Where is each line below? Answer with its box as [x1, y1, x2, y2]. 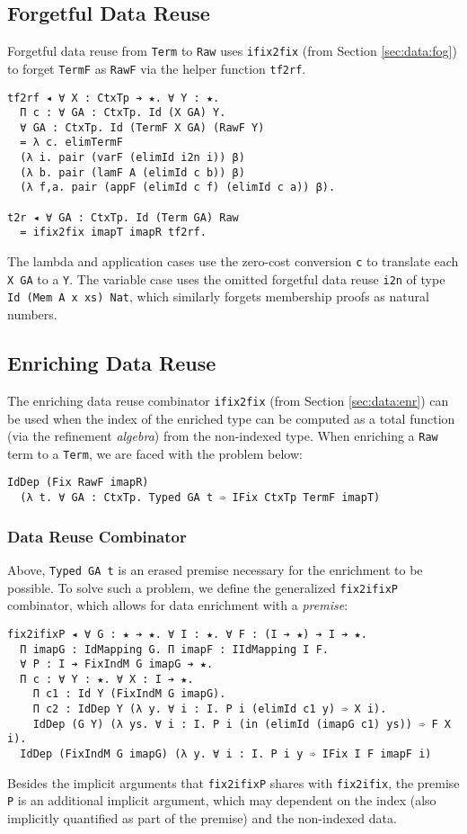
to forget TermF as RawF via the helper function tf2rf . [7, 58, 306, 77]
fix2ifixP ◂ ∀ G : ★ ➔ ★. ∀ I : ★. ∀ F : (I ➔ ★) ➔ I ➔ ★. [7, 627, 367, 641]
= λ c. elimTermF [20, 136, 123, 149]
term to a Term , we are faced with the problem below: [7, 444, 303, 462]
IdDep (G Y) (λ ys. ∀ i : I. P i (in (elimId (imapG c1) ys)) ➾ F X [32, 717, 451, 731]
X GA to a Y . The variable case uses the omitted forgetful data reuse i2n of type [7, 269, 445, 288]
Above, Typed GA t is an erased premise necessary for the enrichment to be [7, 560, 423, 578]
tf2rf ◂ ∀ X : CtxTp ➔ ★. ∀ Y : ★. [7, 91, 220, 104]
